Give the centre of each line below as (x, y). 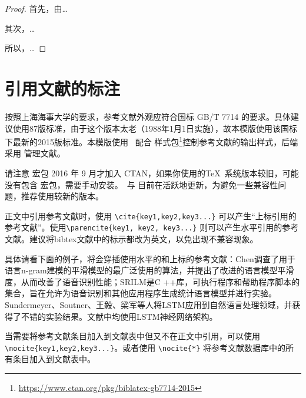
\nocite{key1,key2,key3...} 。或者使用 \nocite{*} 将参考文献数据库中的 (145, 347)
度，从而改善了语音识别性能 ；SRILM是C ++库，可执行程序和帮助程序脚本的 (152, 281)
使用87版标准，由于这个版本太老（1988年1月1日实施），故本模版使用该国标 (155, 128)
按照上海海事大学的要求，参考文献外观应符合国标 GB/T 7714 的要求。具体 (148, 116)
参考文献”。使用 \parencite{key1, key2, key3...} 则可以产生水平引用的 (144, 227)
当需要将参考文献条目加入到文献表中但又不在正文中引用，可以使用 (132, 336)
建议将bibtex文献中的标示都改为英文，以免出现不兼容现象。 (144, 239)
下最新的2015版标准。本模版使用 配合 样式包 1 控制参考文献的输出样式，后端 (152, 141)
